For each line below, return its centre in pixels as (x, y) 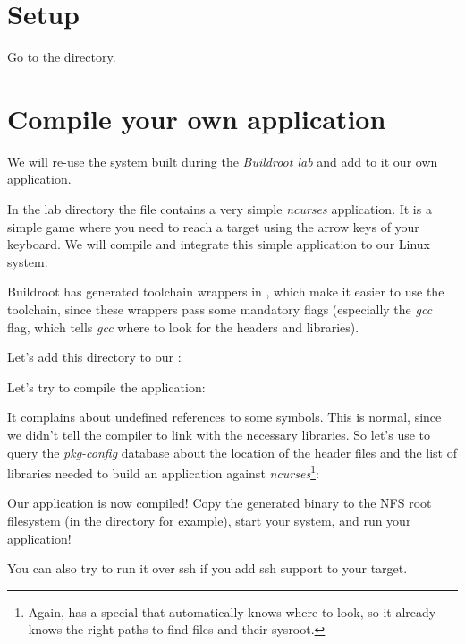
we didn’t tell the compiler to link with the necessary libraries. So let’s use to (219, 434)
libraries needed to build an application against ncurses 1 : (163, 472)
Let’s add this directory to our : (94, 357)
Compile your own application (197, 118)
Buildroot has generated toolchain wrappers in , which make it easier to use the (226, 292)
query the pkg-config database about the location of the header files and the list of (232, 452)
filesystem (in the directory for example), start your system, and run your (209, 520)
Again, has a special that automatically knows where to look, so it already (232, 611)
